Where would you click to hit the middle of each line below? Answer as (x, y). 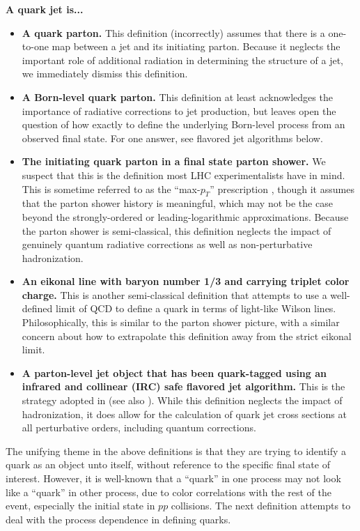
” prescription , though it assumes (282, 188)
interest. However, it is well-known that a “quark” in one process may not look (173, 478)
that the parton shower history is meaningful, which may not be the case (177, 203)
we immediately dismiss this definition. (105, 74)
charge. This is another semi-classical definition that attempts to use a (174, 294)
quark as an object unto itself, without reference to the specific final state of (168, 464)
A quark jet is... (45, 9)
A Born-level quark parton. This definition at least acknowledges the (177, 97)
